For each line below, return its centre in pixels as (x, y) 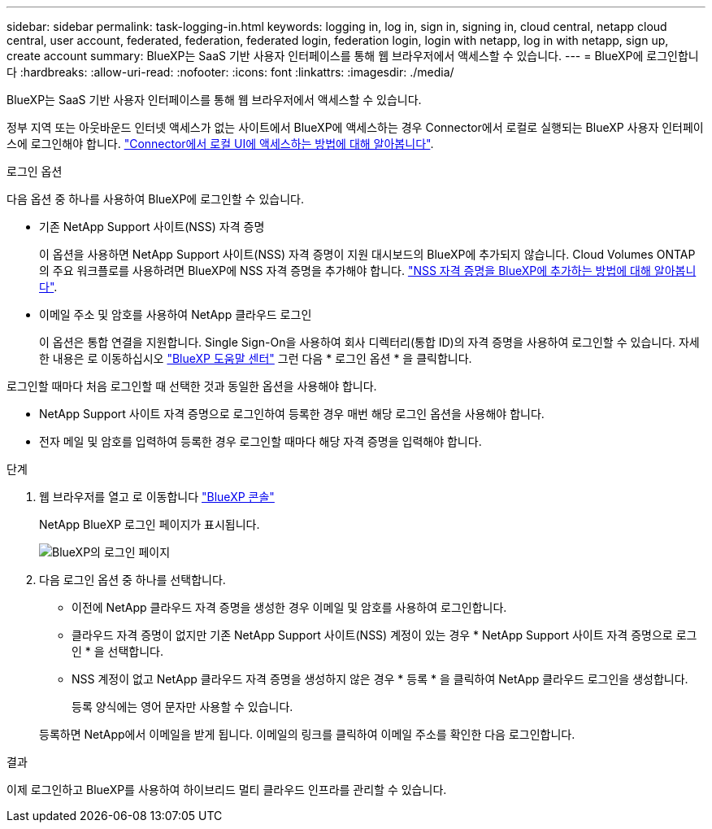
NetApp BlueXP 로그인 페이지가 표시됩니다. (150, 524)
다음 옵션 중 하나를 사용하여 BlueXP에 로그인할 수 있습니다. (155, 199)
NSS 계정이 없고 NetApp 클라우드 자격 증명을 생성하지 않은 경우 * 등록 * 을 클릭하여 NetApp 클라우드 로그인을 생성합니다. (380, 679)
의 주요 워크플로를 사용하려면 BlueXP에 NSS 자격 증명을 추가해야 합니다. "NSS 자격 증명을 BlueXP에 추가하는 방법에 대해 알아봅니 (368, 271)
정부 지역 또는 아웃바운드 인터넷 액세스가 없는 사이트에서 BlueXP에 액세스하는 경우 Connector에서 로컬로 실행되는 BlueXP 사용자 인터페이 (355, 127)
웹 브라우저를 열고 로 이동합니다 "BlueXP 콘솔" (157, 497)
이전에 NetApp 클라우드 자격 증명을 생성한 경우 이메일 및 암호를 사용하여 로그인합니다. (289, 607)
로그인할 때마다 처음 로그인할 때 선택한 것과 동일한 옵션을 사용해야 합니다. (192, 386)
